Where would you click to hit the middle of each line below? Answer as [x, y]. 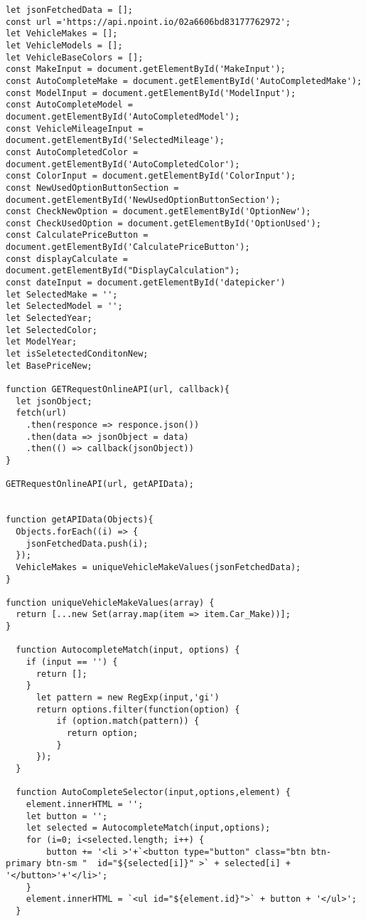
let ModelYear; [42, 342]
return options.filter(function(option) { [138, 709]
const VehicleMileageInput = [75, 128]
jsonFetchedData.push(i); [87, 543]
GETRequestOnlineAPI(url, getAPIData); [100, 484]
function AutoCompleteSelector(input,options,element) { [153, 793]
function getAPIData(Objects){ [80, 520]
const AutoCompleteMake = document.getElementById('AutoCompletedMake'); [184, 81]
